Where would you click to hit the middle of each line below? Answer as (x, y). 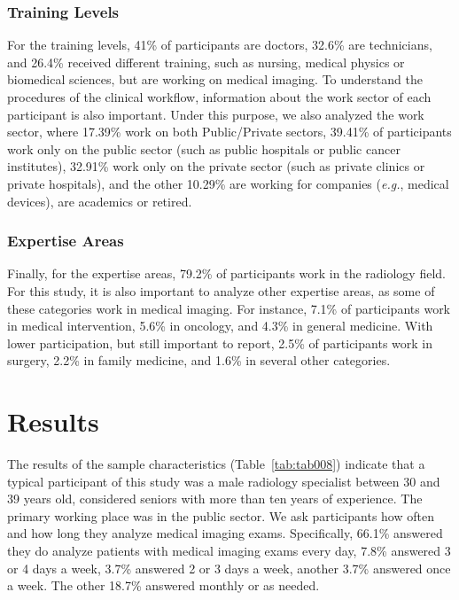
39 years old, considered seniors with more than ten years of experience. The (215, 499)
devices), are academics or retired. (100, 201)
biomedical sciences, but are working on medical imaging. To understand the (215, 79)
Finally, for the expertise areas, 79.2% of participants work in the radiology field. (226, 273)
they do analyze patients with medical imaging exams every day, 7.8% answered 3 (229, 551)
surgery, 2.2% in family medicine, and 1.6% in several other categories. (199, 360)
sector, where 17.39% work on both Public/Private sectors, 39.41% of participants (229, 132)
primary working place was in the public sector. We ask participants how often (221, 515)
